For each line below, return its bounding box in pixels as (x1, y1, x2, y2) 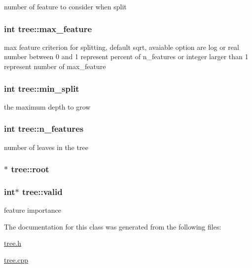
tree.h (4, 238, 22, 248)
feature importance (4, 205, 61, 215)
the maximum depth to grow (4, 101, 91, 112)
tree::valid (22, 185, 63, 197)
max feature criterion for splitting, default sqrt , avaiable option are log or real (4, 41, 239, 52)
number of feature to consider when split (4, 1, 127, 11)
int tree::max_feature (4, 22, 92, 35)
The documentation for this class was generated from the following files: (4, 221, 221, 231)
